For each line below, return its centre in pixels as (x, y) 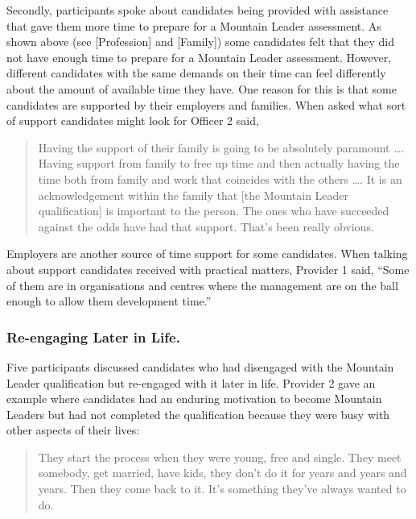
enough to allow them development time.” (109, 301)
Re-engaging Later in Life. (93, 336)
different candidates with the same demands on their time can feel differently (196, 73)
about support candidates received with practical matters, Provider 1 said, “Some (208, 269)
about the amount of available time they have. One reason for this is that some (202, 88)
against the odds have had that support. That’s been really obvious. (206, 226)
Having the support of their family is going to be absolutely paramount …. (221, 147)
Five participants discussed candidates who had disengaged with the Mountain (200, 366)
